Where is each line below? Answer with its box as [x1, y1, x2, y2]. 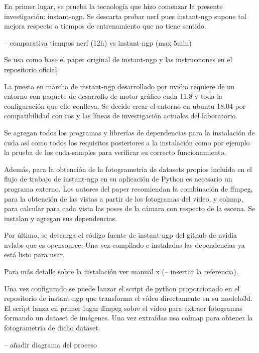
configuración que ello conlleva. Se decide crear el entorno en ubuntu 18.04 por [4, 100, 246, 111]
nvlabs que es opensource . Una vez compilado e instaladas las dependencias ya [4, 239, 245, 250]
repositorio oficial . [4, 64, 59, 74]
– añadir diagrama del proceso [4, 339, 97, 349]
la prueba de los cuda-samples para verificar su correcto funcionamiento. [4, 147, 226, 157]
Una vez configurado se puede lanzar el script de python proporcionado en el [4, 283, 240, 293]
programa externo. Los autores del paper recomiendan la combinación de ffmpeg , [4, 183, 253, 194]
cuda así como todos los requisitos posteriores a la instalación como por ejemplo [4, 137, 250, 147]
